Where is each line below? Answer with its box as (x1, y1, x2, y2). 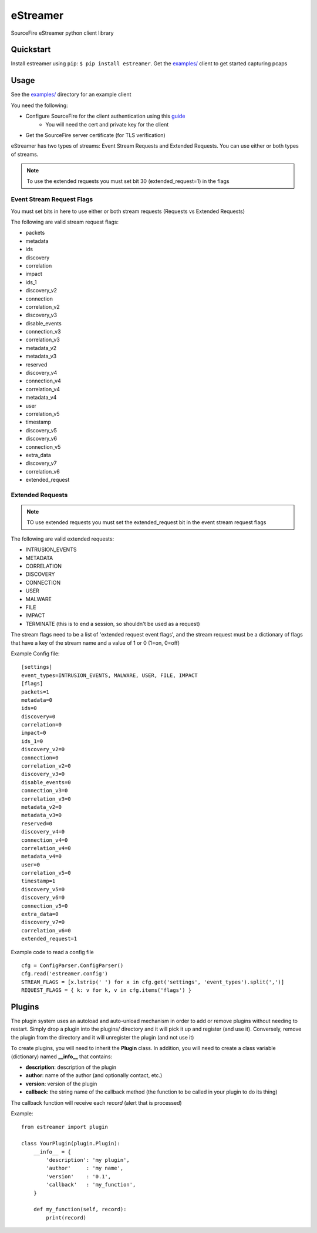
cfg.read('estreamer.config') (21, 971, 109, 977)
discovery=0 (21, 713, 56, 720)
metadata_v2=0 (21, 804, 62, 810)
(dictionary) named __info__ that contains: (11, 1053, 113, 1060)
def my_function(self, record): (33, 1206, 127, 1213)
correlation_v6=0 (21, 927, 71, 934)
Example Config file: (11, 650, 60, 657)
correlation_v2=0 (21, 762, 71, 769)
